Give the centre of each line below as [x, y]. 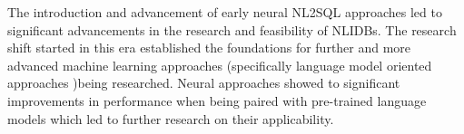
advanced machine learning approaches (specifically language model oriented [220, 65]
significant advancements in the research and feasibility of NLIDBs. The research [232, 29]
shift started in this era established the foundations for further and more [209, 48]
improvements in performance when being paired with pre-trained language [217, 100]
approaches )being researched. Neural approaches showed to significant [204, 83]
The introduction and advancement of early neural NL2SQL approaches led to [225, 12]
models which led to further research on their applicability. [171, 118]
